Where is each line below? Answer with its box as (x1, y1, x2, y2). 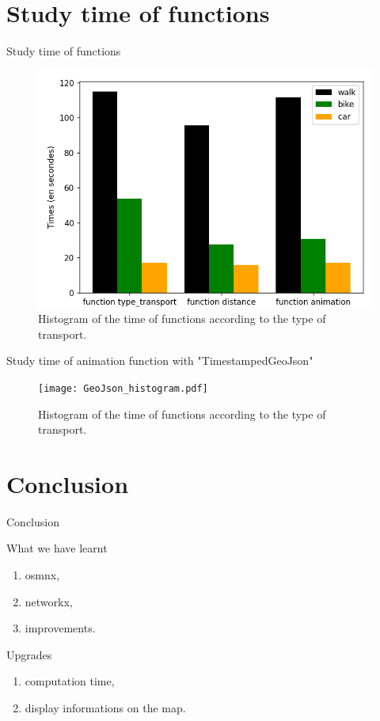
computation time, (25, 673, 115, 689)
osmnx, (25, 567, 60, 583)
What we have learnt (6, 540, 108, 556)
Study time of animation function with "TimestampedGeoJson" (6, 352, 313, 369)
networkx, (25, 593, 73, 609)
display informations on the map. (25, 700, 186, 716)
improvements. (25, 620, 96, 636)
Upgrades (6, 646, 52, 662)
